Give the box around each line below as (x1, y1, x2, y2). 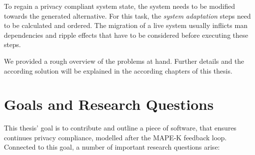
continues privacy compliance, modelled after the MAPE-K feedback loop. (4, 132, 227, 142)
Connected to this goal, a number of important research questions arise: (4, 142, 220, 152)
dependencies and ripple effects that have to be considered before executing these (4, 29, 248, 40)
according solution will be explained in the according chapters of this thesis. (4, 65, 232, 76)
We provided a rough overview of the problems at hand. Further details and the (4, 55, 244, 66)
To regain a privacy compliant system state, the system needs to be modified (4, 1, 235, 11)
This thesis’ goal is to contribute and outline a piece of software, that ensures (4, 123, 237, 133)
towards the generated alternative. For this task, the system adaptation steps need (4, 10, 251, 21)
